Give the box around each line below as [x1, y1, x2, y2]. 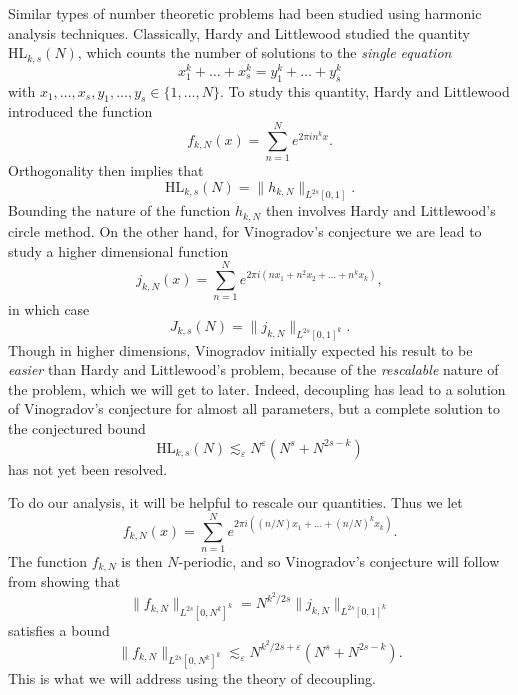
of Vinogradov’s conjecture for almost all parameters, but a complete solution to [8, 398, 501, 419]
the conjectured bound [8, 418, 146, 439]
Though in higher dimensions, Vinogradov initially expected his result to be [8, 339, 473, 360]
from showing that [8, 571, 121, 592]
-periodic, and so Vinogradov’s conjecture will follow [178, 550, 500, 571]
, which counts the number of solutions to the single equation [77, 42, 452, 63]
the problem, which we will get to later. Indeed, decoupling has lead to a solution [8, 378, 506, 399]
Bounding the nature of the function [8, 200, 231, 221]
